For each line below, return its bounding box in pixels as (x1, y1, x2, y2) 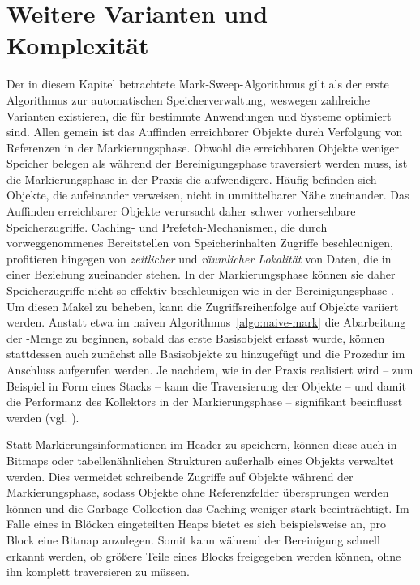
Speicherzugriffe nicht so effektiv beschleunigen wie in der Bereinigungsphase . (6, 282, 394, 299)
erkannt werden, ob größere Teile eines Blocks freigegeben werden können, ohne (6, 547, 401, 564)
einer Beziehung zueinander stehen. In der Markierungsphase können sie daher (6, 266, 396, 283)
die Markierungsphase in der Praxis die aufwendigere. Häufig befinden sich (6, 170, 377, 187)
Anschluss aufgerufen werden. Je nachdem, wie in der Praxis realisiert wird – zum (6, 361, 414, 378)
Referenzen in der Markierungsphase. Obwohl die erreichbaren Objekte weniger (6, 139, 400, 156)
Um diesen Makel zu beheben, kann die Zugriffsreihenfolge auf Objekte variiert (6, 297, 399, 314)
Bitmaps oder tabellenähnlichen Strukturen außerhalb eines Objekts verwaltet (6, 451, 394, 468)
